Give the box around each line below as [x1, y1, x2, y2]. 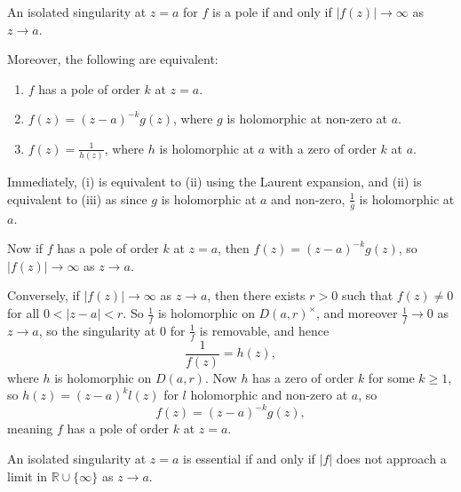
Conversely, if [7, 286, 80, 305]
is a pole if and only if [212, 3, 332, 20]
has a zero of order [252, 368, 354, 386]
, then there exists [207, 286, 306, 305]
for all [7, 304, 40, 322]
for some [368, 368, 415, 386]
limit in [7, 466, 48, 485]
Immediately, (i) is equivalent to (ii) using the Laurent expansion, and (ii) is [7, 172, 422, 191]
